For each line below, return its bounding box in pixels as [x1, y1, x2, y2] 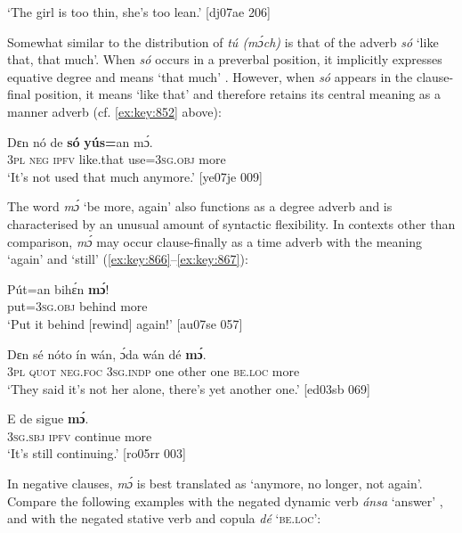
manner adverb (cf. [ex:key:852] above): [7, 102, 222, 120]
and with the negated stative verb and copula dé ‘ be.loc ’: [7, 509, 321, 528]
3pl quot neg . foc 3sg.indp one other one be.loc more [7, 362, 300, 381]
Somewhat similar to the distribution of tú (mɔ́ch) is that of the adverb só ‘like [7, 32, 439, 51]
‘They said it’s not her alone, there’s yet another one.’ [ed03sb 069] [7, 379, 370, 398]
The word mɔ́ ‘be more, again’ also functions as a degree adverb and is [7, 197, 393, 216]
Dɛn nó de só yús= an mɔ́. [7, 132, 153, 151]
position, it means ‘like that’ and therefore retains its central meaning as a [35, 85, 442, 103]
